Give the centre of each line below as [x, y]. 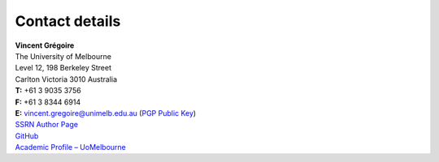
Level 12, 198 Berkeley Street [63, 68]
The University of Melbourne [63, 56]
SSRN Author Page [47, 125]
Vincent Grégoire [45, 45]
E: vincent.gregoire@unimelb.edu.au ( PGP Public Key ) [106, 113]
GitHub [27, 136]
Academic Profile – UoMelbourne [70, 147]
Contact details [68, 21]
